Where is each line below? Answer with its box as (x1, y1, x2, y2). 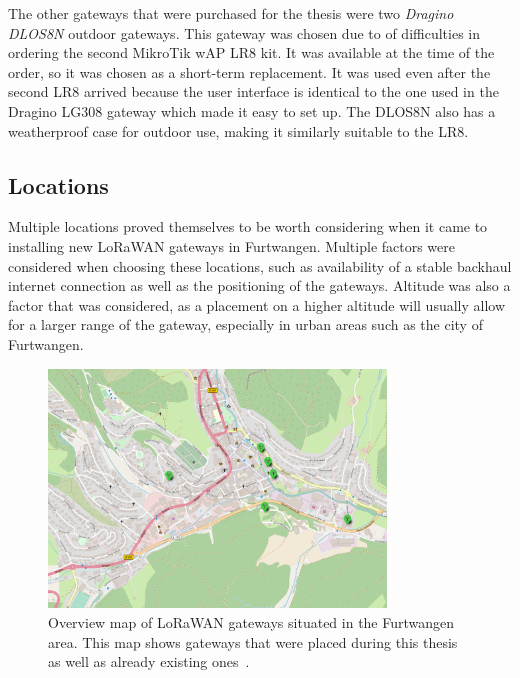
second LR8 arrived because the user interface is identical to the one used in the (8, 81, 499, 102)
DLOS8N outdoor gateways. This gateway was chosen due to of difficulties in (8, 22, 480, 43)
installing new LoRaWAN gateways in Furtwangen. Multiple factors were (8, 235, 456, 256)
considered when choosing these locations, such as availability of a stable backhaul (8, 255, 512, 276)
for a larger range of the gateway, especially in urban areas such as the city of (8, 314, 483, 335)
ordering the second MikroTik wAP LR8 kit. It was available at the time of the (8, 42, 495, 63)
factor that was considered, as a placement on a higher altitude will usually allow (8, 294, 506, 315)
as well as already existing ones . (48, 651, 250, 672)
